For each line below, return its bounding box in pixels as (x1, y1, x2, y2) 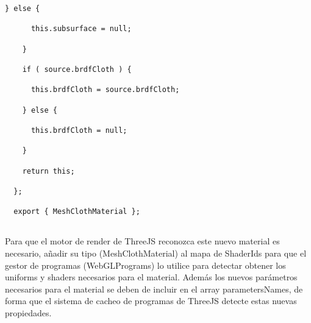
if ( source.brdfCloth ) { (22, 65, 132, 74)
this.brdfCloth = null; (30, 126, 127, 135)
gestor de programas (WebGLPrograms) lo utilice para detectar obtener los (5, 258, 286, 271)
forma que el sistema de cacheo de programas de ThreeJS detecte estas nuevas (5, 294, 297, 307)
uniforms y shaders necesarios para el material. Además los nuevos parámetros (5, 271, 298, 283)
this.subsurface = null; (30, 24, 132, 34)
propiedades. (5, 307, 52, 319)
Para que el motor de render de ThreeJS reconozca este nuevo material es (5, 235, 280, 247)
